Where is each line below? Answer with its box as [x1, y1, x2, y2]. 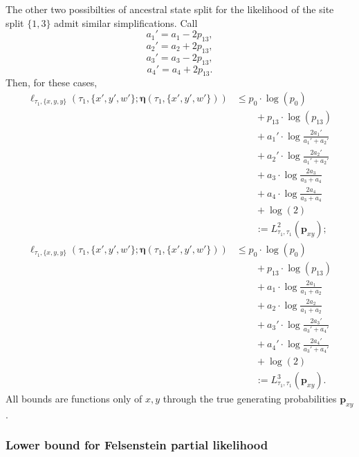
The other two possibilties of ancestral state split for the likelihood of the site [6, 2, 334, 16]
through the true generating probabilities [163, 391, 337, 406]
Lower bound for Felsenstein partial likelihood [6, 436, 268, 454]
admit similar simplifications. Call [54, 15, 198, 30]
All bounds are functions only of [6, 391, 142, 406]
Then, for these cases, [6, 75, 98, 90]
